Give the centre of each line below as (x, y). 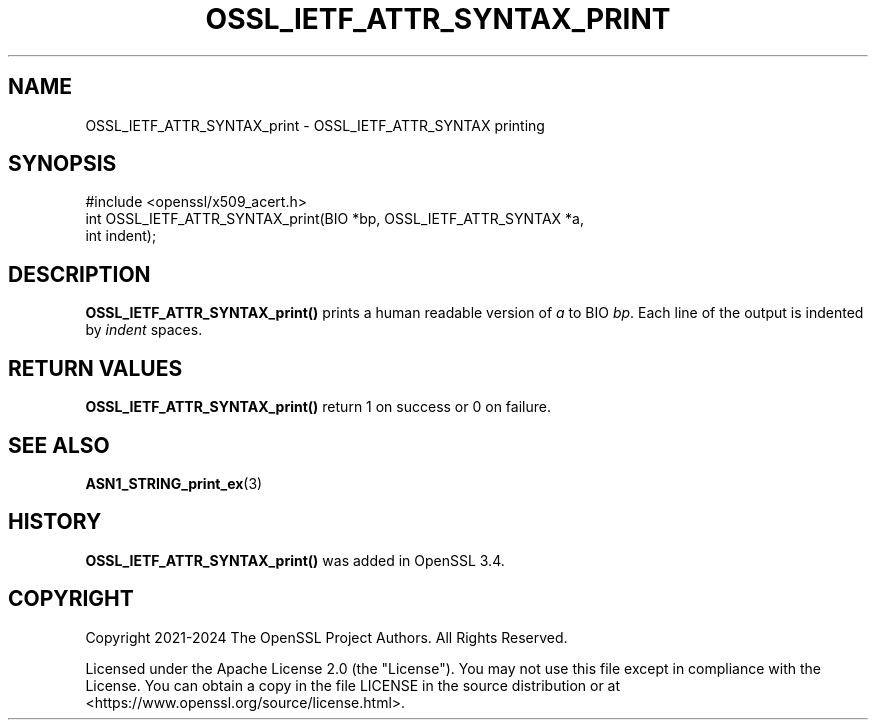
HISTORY (55, 522)
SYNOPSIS (62, 164)
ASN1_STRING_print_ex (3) (174, 483)
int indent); (121, 236)
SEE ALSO (59, 445)
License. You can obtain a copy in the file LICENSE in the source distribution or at (353, 685)
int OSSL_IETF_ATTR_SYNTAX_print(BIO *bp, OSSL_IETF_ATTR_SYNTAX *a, (335, 219)
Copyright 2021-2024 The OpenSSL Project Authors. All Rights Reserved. (326, 637)
